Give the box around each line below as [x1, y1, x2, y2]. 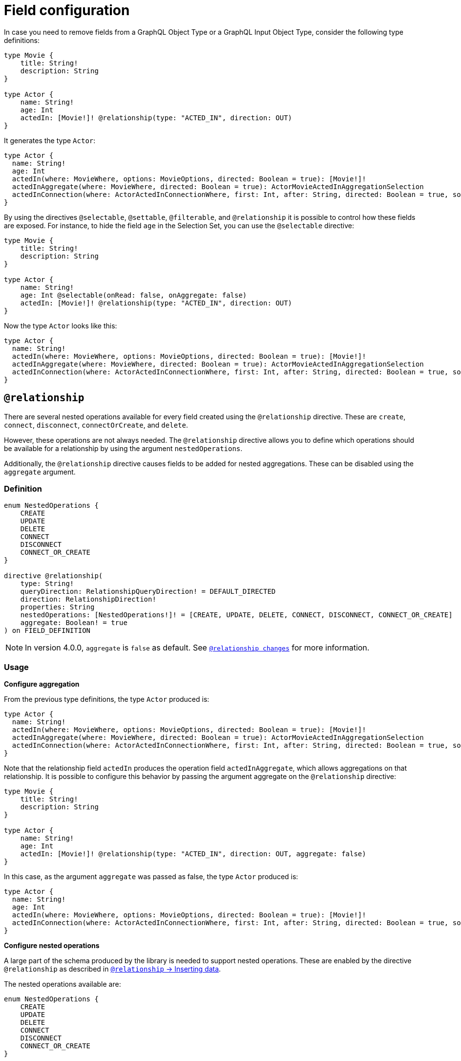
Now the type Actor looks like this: [4, 321, 117, 330]
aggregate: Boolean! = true [20, 619, 127, 627]
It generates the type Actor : [4, 136, 96, 145]
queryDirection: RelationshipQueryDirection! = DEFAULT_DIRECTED [20, 587, 276, 596]
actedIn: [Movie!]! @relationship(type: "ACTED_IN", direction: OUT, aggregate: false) [20, 850, 366, 858]
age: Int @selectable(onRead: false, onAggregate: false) [20, 291, 247, 299]
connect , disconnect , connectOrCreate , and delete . [4, 420, 188, 429]
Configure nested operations [4, 941, 100, 950]
